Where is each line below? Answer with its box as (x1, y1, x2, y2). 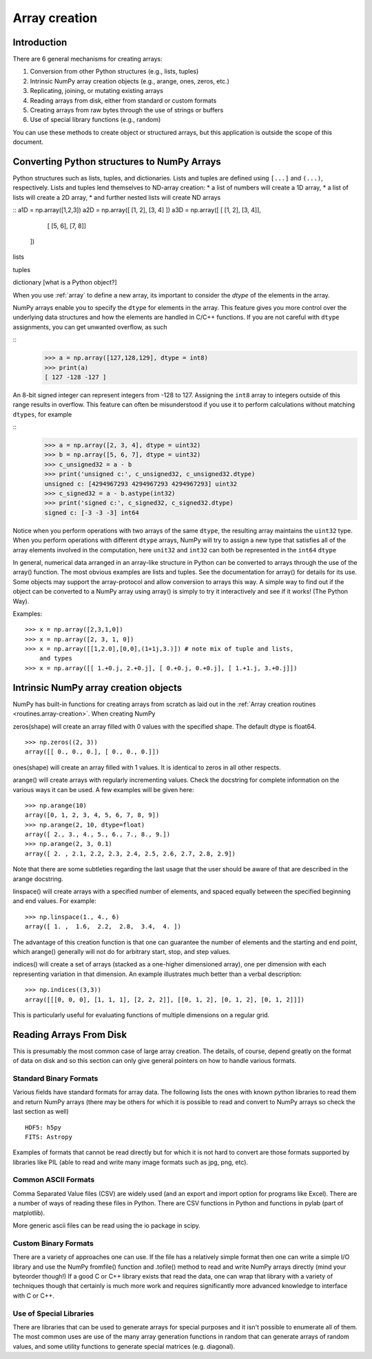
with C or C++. (12, 1291, 55, 1300)
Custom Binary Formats (12, 1238, 94, 1248)
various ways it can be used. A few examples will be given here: (12, 785, 194, 793)
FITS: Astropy (25, 1133, 72, 1141)
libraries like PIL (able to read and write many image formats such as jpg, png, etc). (12, 1158, 248, 1166)
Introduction (12, 37, 68, 48)
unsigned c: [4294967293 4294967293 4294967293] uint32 (44, 479, 238, 488)
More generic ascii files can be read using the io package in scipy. (12, 1221, 201, 1230)
